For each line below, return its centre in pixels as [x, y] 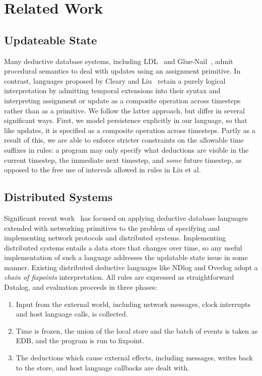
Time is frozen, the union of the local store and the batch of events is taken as [137, 330]
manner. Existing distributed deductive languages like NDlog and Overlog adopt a [131, 267]
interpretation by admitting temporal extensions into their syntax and [112, 90]
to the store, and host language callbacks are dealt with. [103, 367]
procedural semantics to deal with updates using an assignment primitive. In [122, 71]
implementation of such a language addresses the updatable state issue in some [126, 257]
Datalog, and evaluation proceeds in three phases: [81, 287]
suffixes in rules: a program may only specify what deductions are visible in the [126, 149]
